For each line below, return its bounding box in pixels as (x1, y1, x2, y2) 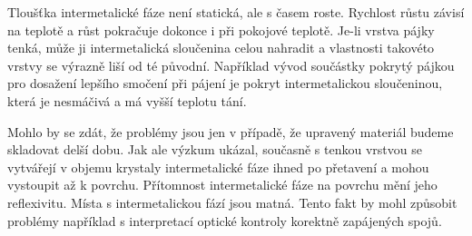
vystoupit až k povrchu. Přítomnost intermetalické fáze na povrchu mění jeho (7, 175, 438, 194)
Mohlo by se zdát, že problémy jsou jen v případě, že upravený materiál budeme (7, 122, 454, 141)
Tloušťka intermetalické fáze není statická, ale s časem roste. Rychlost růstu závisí (7, 3, 465, 21)
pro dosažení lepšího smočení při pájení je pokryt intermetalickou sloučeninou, (7, 74, 443, 93)
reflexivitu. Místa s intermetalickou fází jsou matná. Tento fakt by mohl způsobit (7, 192, 457, 211)
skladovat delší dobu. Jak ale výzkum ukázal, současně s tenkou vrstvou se (7, 140, 422, 159)
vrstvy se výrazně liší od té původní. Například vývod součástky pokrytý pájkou (7, 55, 455, 74)
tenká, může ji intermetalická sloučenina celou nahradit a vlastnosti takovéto (7, 38, 435, 57)
